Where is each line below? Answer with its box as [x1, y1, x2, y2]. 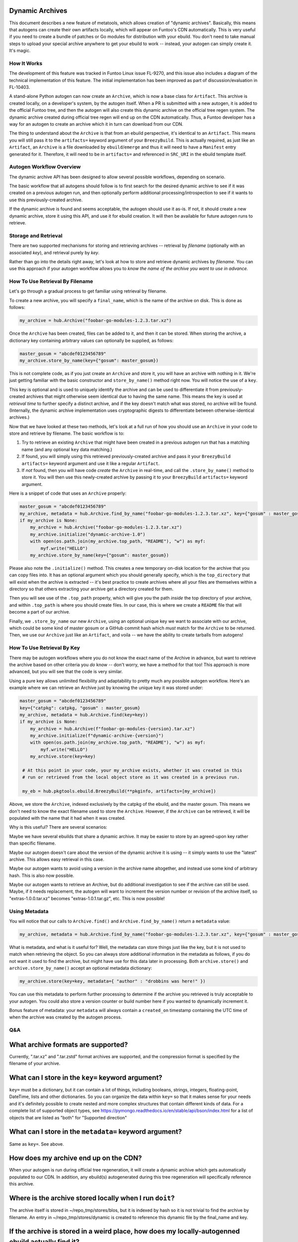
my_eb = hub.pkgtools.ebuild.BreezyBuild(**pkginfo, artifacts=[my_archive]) [22, 788, 216, 794]
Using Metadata [9, 908, 49, 915]
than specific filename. [9, 840, 56, 847]
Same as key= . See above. [9, 1141, 64, 1147]
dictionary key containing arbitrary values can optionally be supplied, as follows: [9, 337, 174, 343]
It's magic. [9, 48, 31, 54]
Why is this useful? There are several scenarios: [9, 824, 108, 830]
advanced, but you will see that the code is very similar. [9, 669, 123, 675]
